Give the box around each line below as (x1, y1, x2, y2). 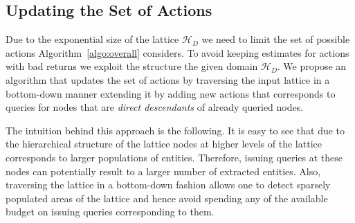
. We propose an (277, 59, 347, 73)
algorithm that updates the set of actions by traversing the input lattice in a (6, 72, 330, 87)
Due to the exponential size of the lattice (6, 32, 179, 46)
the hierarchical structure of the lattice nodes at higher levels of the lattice (6, 136, 322, 151)
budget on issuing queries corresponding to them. (6, 204, 215, 219)
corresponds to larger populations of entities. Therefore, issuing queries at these (6, 150, 343, 164)
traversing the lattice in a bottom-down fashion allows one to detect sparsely (6, 177, 331, 192)
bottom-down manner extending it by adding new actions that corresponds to (6, 86, 336, 100)
